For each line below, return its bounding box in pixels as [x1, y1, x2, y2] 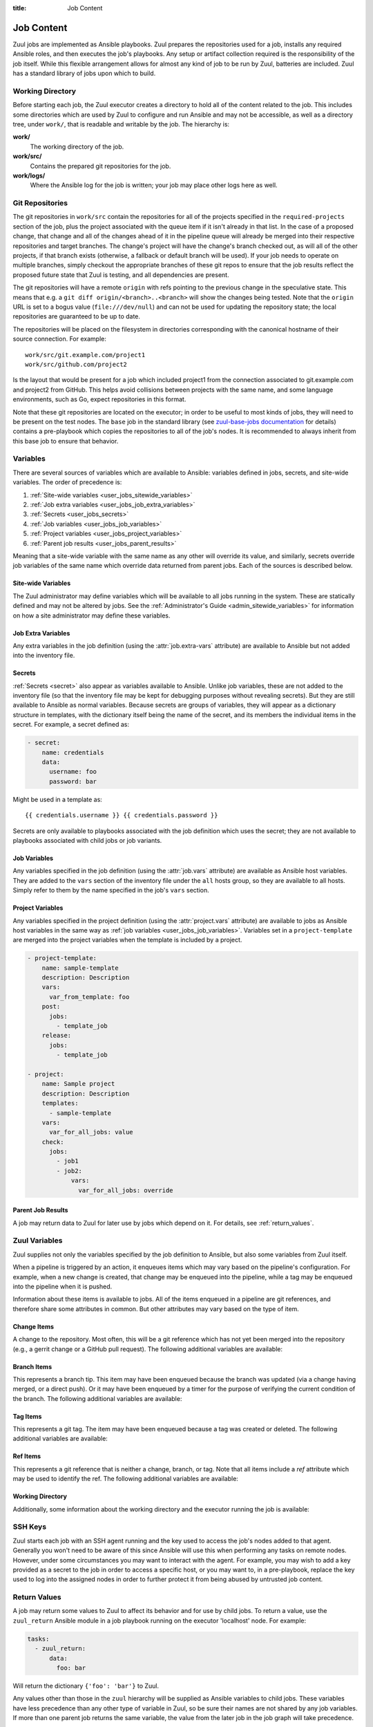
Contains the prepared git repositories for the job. [30, 162, 171, 170]
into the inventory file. [12, 651, 75, 660]
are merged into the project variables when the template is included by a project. [12, 936, 242, 944]
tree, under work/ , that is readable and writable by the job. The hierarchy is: [12, 120, 230, 128]
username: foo [49, 767, 97, 776]
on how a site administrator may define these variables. [12, 611, 171, 620]
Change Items [12, 1322, 55, 1330]
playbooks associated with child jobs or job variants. [12, 836, 162, 844]
